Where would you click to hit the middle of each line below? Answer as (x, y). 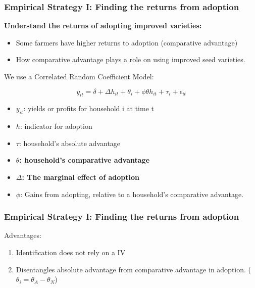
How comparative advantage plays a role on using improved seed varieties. (131, 59)
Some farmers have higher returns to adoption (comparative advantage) (127, 42)
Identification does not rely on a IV (71, 252)
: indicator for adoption (56, 126)
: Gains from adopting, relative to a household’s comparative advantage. (132, 194)
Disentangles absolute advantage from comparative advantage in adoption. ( (134, 269)
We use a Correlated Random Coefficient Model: (79, 76)
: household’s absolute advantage (70, 143)
